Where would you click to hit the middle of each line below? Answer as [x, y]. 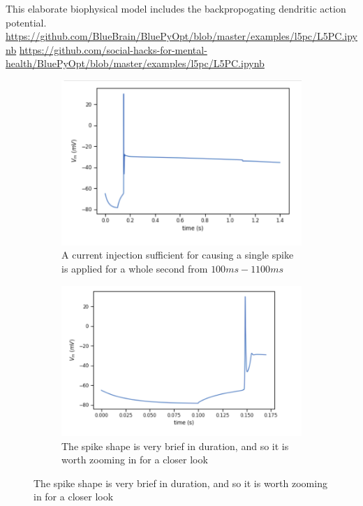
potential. [26, 22]
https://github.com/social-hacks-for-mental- [113, 49]
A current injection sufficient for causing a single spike [178, 255]
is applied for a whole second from [135, 268]
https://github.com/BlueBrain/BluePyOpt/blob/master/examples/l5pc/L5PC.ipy [181, 36]
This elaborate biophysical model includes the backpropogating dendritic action [176, 8]
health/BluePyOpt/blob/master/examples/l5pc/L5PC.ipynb [135, 63]
